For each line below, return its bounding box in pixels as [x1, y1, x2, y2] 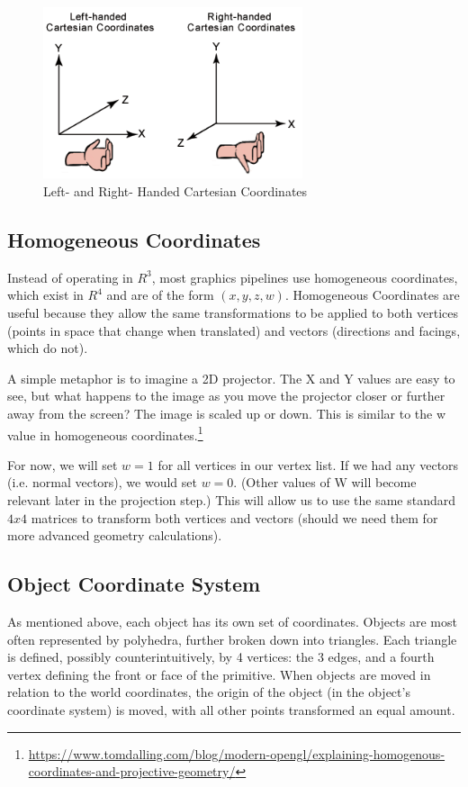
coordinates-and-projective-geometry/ [28, 762, 236, 781]
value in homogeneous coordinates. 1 [7, 422, 203, 444]
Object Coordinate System [7, 570, 261, 598]
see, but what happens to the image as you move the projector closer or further [7, 386, 445, 405]
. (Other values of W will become [233, 473, 417, 492]
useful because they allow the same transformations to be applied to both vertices [7, 303, 459, 321]
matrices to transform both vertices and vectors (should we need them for [31, 508, 438, 527]
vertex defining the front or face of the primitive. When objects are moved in [7, 665, 431, 683]
